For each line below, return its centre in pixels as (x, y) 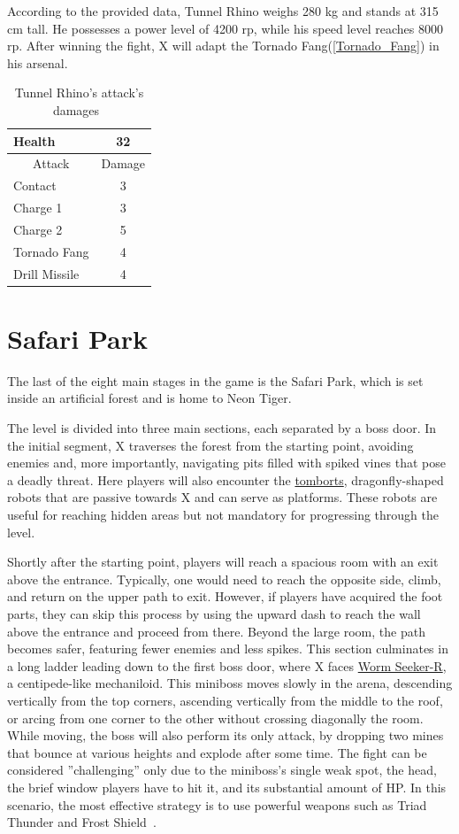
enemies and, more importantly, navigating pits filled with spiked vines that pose (226, 463)
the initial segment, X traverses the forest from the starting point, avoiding (210, 445)
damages (76, 109)
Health (34, 140)
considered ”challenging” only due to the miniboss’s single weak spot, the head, (222, 770)
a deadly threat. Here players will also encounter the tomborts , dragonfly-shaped (226, 479)
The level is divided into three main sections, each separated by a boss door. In (222, 428)
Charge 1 (38, 208)
